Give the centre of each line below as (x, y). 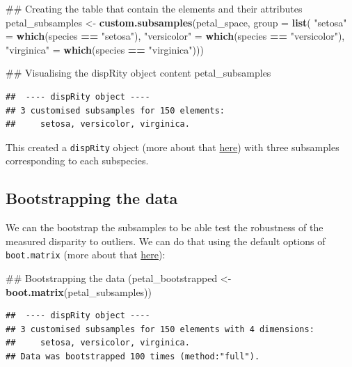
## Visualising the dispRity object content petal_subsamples (138, 73)
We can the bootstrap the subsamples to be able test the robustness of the (165, 227)
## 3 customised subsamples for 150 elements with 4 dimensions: (160, 329)
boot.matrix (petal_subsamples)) (79, 291)
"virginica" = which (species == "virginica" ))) (105, 49)
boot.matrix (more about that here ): (86, 255)
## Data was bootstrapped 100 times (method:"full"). (133, 357)
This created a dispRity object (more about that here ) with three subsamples (173, 147)
